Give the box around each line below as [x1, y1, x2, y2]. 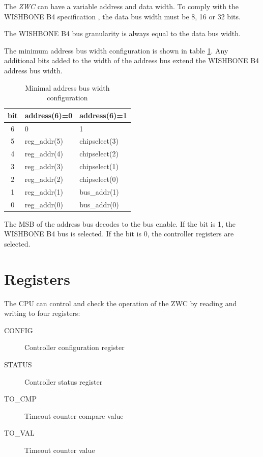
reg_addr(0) [24, 199, 63, 209]
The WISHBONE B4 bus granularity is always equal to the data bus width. [4, 28, 241, 39]
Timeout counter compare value [24, 410, 124, 421]
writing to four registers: [4, 308, 80, 318]
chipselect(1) [79, 161, 119, 172]
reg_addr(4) [24, 148, 63, 159]
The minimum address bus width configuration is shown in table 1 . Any [4, 45, 228, 56]
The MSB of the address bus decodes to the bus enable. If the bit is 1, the [4, 218, 236, 229]
